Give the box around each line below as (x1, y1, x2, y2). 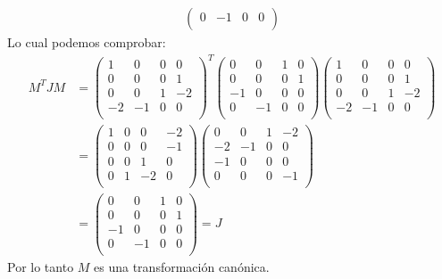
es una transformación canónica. (94, 257, 270, 275)
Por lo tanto (7, 257, 74, 275)
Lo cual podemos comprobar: (7, 33, 166, 52)
